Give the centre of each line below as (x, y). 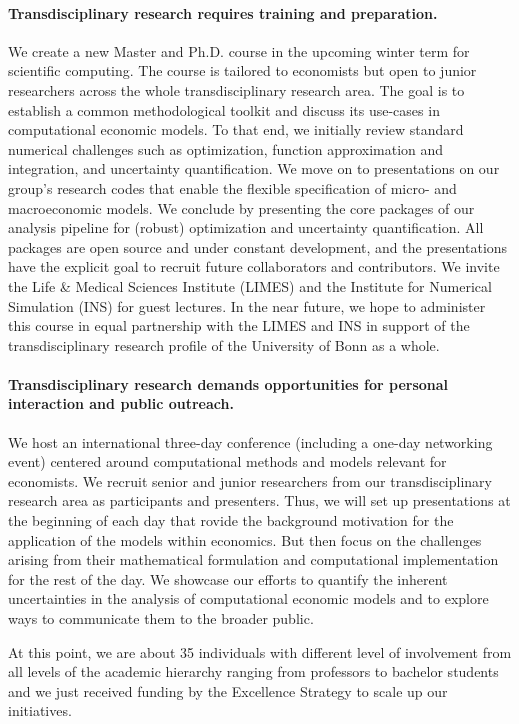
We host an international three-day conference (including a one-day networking (250, 441)
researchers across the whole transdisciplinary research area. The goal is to (236, 89)
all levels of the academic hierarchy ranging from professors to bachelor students (253, 671)
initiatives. (40, 710)
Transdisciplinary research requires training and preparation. (223, 12)
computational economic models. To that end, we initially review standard (236, 129)
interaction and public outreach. (121, 403)
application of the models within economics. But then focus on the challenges (245, 539)
